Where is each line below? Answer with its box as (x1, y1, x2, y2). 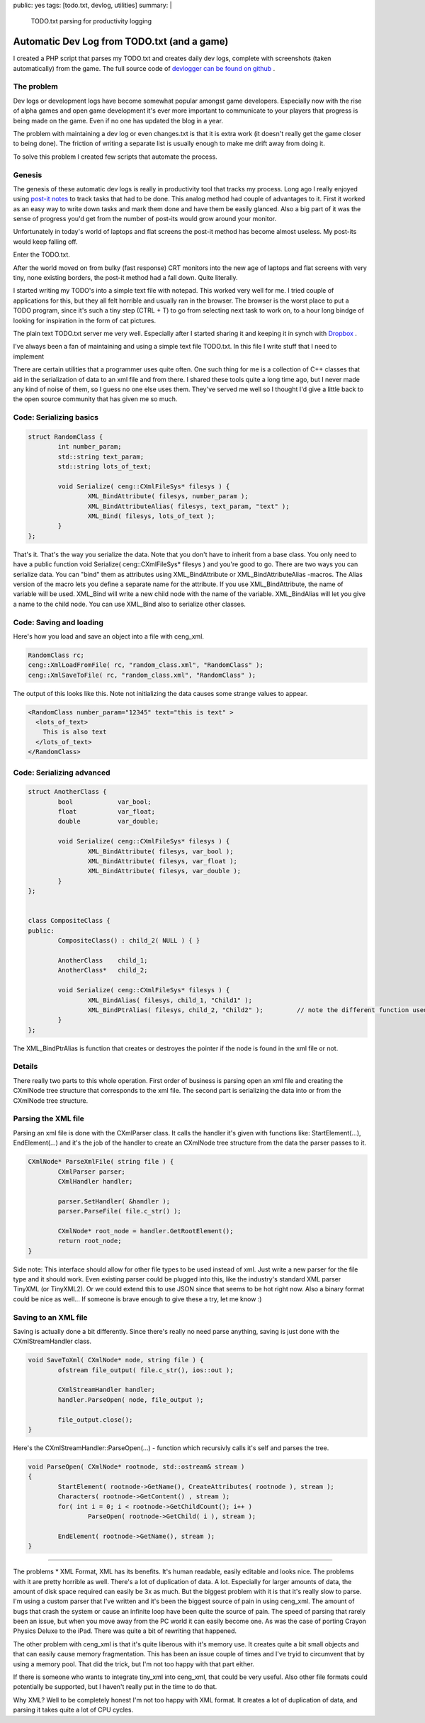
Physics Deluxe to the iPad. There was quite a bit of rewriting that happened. (13, 1627, 237, 1635)
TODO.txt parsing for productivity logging (30, 17, 152, 26)
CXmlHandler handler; (57, 1177, 133, 1185)
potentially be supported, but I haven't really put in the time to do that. (13, 1683, 217, 1691)
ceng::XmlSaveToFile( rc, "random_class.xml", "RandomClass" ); (28, 670, 256, 679)
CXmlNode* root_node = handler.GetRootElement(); (57, 1227, 234, 1235)
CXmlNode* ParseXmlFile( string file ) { (28, 1157, 174, 1166)
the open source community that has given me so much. (13, 395, 178, 403)
